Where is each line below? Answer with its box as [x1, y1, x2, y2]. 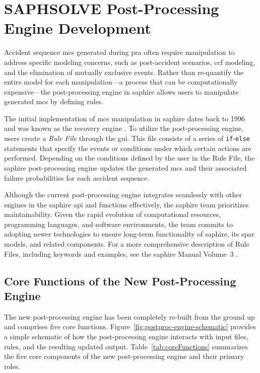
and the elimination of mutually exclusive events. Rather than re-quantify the [4, 66, 244, 77]
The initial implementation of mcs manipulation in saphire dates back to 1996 [4, 113, 245, 123]
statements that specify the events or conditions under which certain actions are [4, 142, 251, 153]
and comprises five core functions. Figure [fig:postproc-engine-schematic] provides [4, 321, 256, 332]
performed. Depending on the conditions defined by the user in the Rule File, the [4, 153, 255, 163]
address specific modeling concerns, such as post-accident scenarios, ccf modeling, [4, 56, 255, 67]
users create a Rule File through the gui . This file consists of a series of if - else [4, 133, 250, 143]
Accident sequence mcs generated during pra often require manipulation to [4, 47, 235, 57]
